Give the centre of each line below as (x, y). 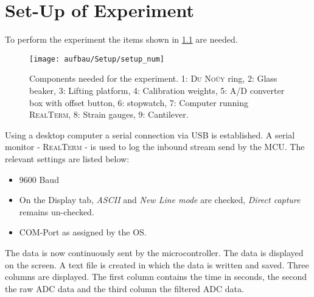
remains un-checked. (57, 211)
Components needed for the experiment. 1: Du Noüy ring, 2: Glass (153, 78)
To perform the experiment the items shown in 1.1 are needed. (121, 39)
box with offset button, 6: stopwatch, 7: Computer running (139, 102)
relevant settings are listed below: (67, 158)
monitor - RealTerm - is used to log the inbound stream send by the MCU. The (155, 147)
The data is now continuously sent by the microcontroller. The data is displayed (154, 252)
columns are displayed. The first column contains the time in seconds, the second (156, 277)
